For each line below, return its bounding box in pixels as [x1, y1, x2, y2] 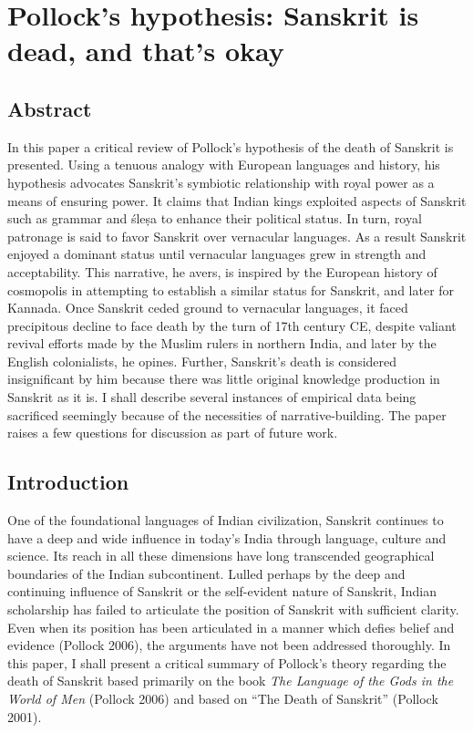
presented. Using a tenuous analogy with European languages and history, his [7, 155, 440, 174]
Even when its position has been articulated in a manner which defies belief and [7, 617, 455, 636]
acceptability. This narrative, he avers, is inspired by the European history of [7, 262, 437, 281]
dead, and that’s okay [7, 32, 284, 69]
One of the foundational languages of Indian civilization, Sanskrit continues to [7, 511, 444, 530]
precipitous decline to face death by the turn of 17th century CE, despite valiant [7, 315, 457, 335]
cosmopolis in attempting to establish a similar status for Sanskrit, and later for [7, 280, 455, 299]
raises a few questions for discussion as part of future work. [7, 423, 338, 442]
